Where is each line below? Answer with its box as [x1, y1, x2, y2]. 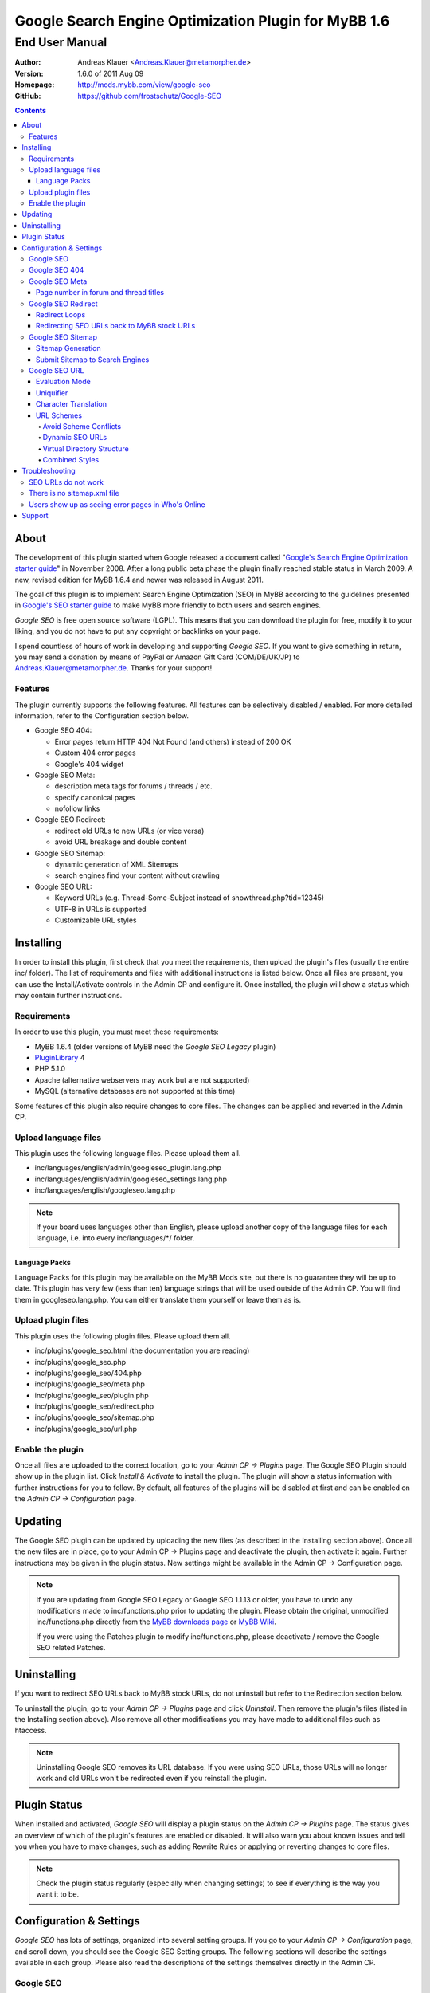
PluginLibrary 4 [34, 1053, 85, 1062]
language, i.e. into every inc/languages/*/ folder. [36, 1233, 195, 1243]
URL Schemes [36, 411, 83, 420]
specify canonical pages [54, 792, 135, 802]
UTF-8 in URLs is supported [54, 904, 147, 914]
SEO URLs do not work [29, 477, 104, 486]
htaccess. [14, 1726, 47, 1736]
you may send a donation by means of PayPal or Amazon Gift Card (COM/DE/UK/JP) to [14, 652, 300, 662]
